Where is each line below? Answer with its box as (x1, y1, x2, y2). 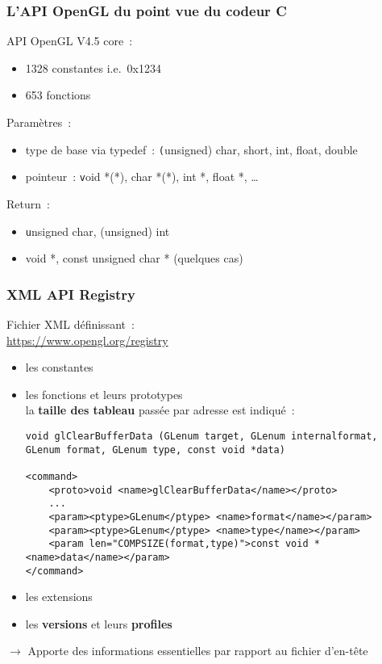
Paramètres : (6, 114, 72, 130)
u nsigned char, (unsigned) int (25, 222, 170, 239)
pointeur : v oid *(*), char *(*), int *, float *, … (25, 168, 259, 185)
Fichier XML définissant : (6, 315, 135, 332)
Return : (6, 195, 50, 212)
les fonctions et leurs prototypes (25, 385, 183, 402)
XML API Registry (6, 284, 135, 304)
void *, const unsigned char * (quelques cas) (25, 250, 243, 267)
